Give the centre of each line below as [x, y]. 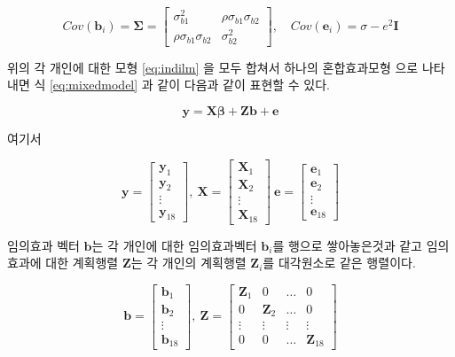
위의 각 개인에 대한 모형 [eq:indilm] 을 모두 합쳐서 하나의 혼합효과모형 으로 [213, 67]
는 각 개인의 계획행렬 [188, 263]
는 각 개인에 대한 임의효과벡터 [174, 245]
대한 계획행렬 [82, 263]
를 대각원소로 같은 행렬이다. [339, 263]
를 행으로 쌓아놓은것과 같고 [347, 245]
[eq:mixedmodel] [94, 85]
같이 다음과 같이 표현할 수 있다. [244, 85]
